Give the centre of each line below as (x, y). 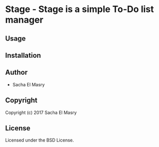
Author (16, 72)
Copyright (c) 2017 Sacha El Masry (41, 112)
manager (24, 20)
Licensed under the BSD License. (40, 140)
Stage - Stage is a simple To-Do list (79, 9)
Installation (23, 55)
